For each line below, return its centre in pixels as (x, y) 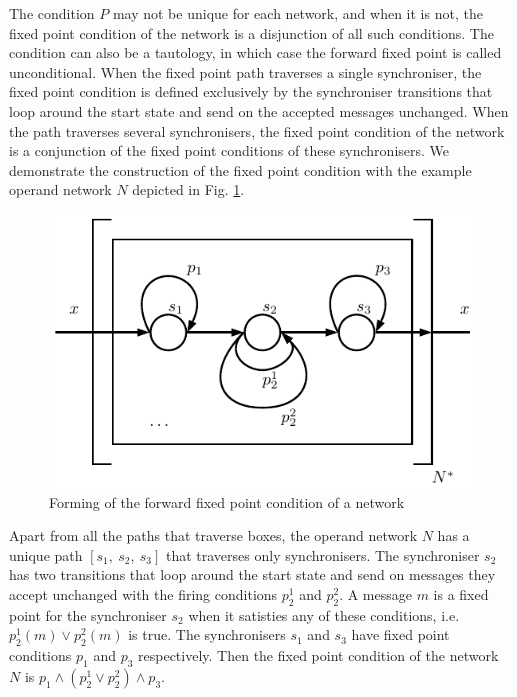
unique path (46, 554)
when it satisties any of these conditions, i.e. (324, 614)
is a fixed (461, 594)
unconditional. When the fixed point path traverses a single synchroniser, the (245, 71)
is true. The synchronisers (207, 634)
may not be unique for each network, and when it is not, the (297, 13)
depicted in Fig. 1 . (188, 189)
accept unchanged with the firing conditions (143, 594)
